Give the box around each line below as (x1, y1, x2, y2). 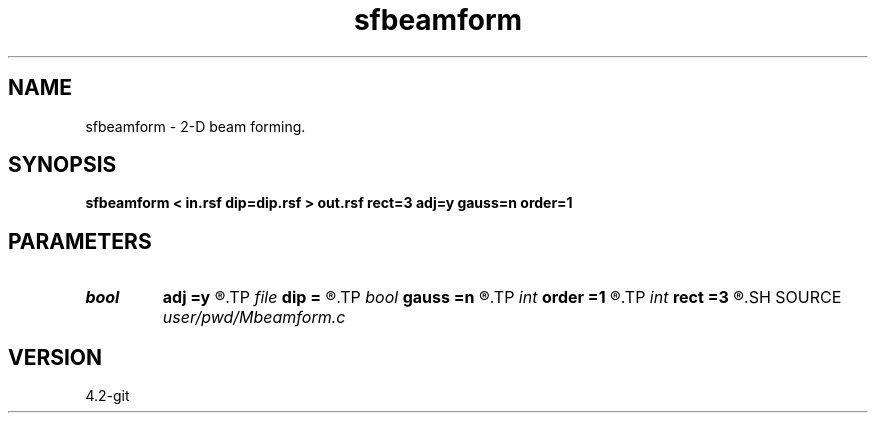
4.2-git (85, 387, 130, 405)
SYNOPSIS (8, 152, 117, 178)
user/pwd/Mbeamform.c (162, 307, 346, 328)
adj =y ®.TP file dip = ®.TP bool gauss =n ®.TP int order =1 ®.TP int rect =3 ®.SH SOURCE (162, 287, 842, 308)
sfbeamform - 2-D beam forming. (85, 117, 306, 135)
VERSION (8, 344, 103, 370)
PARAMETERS (8, 228, 152, 254)
